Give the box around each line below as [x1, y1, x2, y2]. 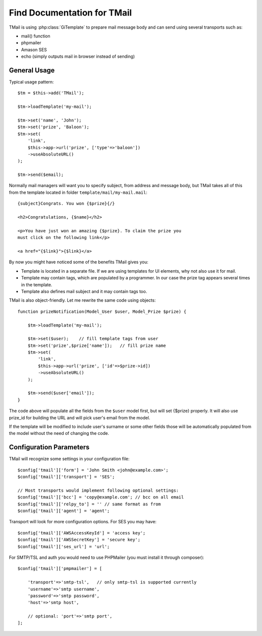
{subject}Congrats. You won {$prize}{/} [17, 201, 115, 206]
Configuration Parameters [9, 443, 90, 451]
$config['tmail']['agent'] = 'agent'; [17, 508, 110, 514]
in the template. [21, 282, 52, 288]
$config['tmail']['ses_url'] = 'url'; [17, 544, 110, 549]
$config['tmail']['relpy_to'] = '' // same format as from [17, 501, 161, 507]
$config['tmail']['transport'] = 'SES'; [17, 474, 115, 480]
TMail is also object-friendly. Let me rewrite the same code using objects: [9, 297, 156, 303]
